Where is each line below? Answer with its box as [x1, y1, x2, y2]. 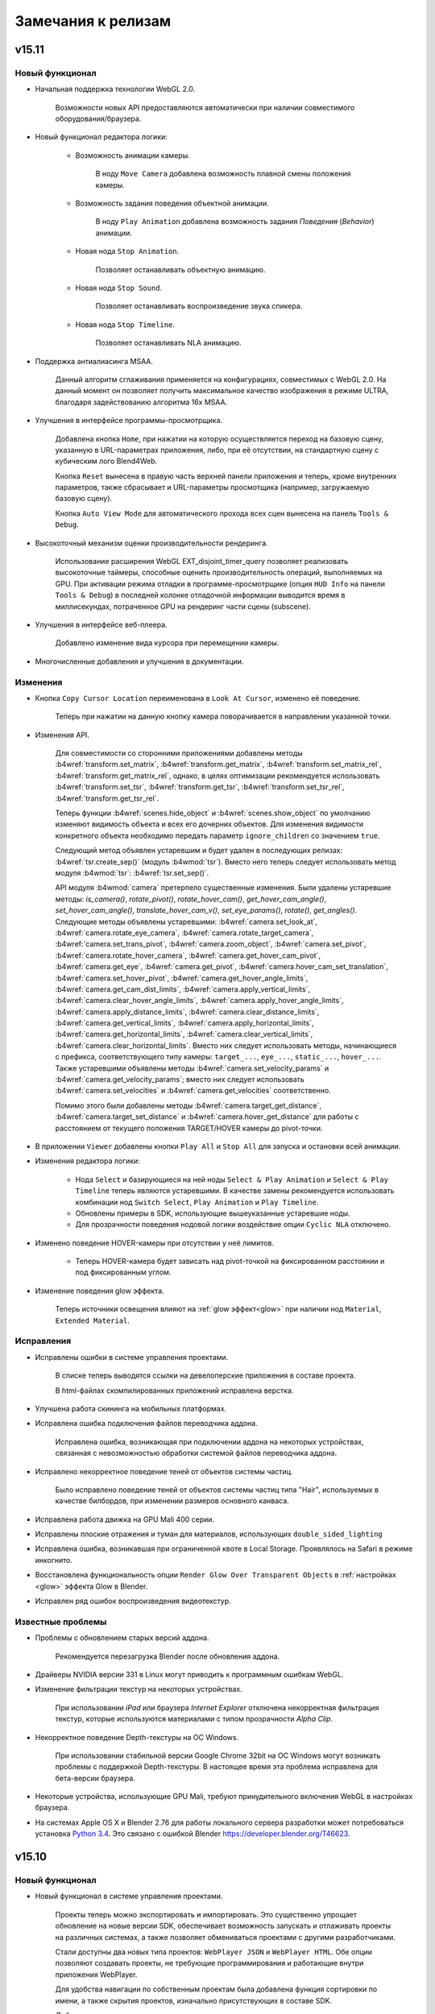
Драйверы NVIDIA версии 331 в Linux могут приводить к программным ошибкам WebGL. [35, 1669, 344, 1679]
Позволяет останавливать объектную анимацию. [95, 264, 266, 274]
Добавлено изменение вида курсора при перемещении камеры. [55, 638, 280, 648]
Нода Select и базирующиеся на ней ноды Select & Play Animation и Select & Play [75, 1175, 388, 1184]
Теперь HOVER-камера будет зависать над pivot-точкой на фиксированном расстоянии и [75, 1257, 385, 1266]
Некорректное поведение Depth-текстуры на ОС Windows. [35, 1732, 239, 1742]
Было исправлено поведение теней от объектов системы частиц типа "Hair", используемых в [55, 1485, 379, 1494]
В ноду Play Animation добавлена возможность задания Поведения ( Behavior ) [95, 217, 375, 226]
